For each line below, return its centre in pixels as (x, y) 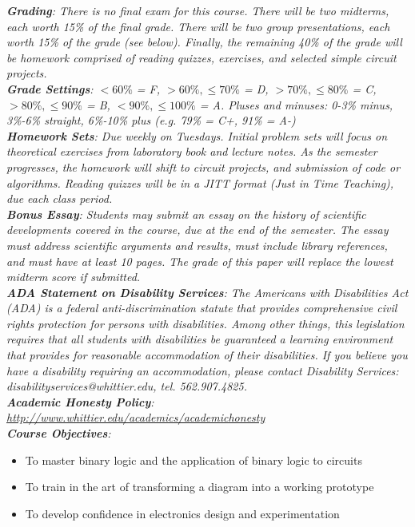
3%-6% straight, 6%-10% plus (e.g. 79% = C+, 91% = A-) (151, 120)
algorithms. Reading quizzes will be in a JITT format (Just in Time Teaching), (200, 182)
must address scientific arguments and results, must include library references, (197, 245)
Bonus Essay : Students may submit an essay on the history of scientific (186, 214)
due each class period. (60, 198)
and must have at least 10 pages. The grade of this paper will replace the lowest (200, 261)
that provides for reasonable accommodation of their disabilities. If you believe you (207, 355)
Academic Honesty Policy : (80, 401)
